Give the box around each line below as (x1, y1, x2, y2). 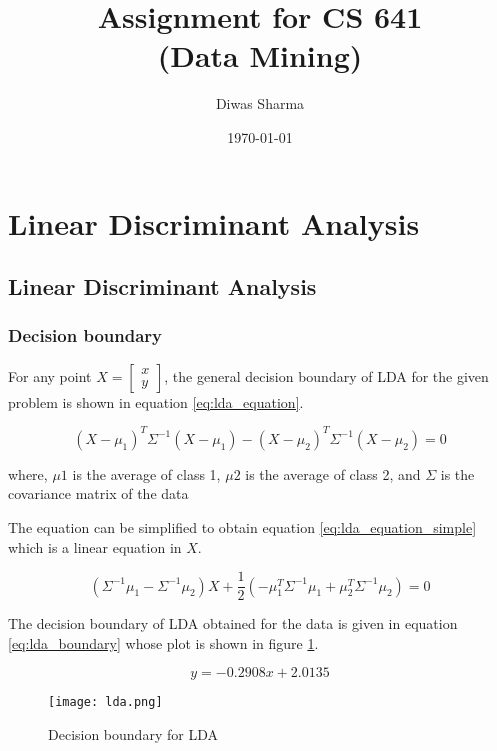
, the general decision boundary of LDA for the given (164, 365, 489, 386)
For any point (8, 365, 92, 386)
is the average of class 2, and (245, 463, 421, 484)
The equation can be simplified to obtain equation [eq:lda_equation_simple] (8, 516, 477, 537)
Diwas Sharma (215, 93, 305, 114)
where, (8, 463, 48, 484)
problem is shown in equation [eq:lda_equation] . (8, 391, 304, 412)
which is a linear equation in (8, 536, 182, 557)
